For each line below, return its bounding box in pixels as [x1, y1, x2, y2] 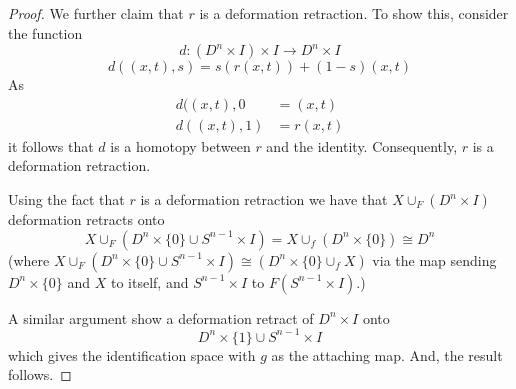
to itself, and [110, 271, 189, 292]
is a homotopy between [110, 135, 251, 156]
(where [8, 249, 50, 270]
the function [8, 22, 83, 43]
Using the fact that [8, 189, 125, 210]
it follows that [8, 135, 94, 156]
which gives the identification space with [8, 344, 256, 365]
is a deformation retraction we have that [140, 189, 388, 210]
